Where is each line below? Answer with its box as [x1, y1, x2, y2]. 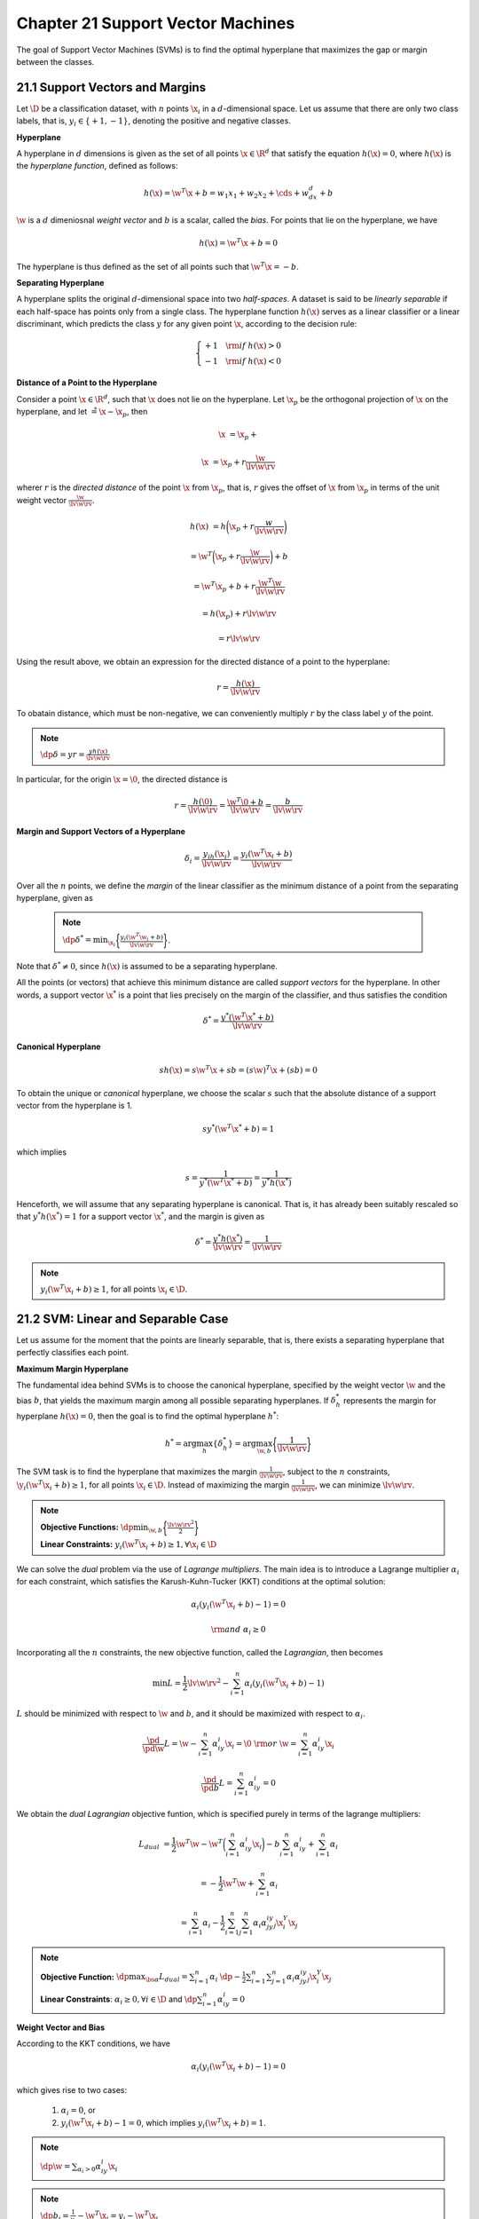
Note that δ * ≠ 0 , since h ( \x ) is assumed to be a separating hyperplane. [16, 959, 279, 971]
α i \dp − [209, 1971, 241, 1984]
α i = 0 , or [60, 2104, 97, 2118]
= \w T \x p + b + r [193, 580, 256, 594]
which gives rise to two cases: [16, 2084, 128, 2095]
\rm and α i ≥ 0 [210, 1624, 266, 1637]
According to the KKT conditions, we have [16, 2038, 170, 2049]
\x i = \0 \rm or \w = [224, 1739, 297, 1751]
